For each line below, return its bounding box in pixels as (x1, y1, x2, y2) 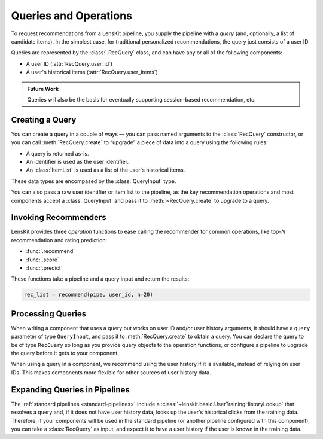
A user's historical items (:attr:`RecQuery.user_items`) (26, 69, 158, 76)
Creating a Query (11, 114, 77, 125)
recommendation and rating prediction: (11, 236, 108, 243)
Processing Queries (11, 309, 87, 319)
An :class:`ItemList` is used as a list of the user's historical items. (26, 166, 185, 173)
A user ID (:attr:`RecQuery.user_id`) (26, 60, 113, 67)
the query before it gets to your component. (11, 350, 119, 357)
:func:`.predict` (26, 264, 63, 272)
